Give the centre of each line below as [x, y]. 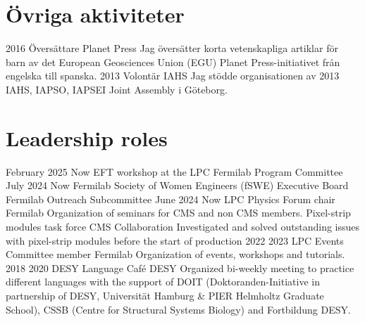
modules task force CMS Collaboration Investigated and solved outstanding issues [183, 226]
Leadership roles [87, 137]
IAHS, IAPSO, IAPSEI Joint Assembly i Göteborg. [117, 89]
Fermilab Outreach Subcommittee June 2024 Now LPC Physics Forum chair [171, 199]
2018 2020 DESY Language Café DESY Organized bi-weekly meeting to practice [180, 268]
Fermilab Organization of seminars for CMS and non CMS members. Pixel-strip [178, 213]
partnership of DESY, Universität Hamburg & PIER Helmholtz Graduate [165, 295]
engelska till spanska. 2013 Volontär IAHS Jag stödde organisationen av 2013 [173, 76]
